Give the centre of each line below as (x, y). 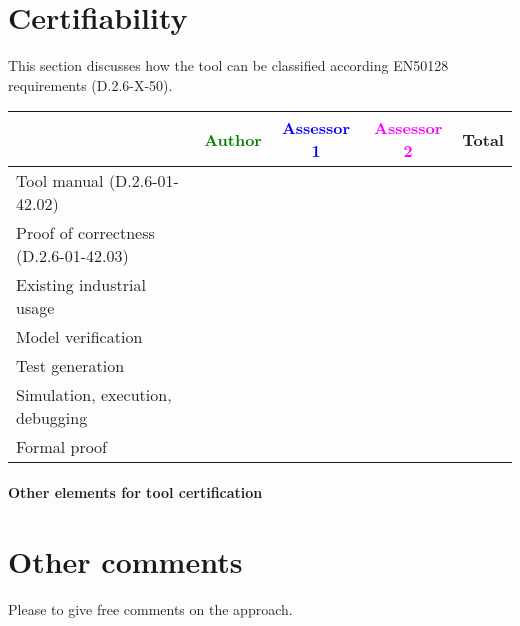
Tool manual (60, 181)
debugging (52, 418)
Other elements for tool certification (135, 491)
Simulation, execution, (94, 395)
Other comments (125, 560)
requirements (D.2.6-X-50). (90, 84)
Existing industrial (81, 285)
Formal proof (62, 447)
